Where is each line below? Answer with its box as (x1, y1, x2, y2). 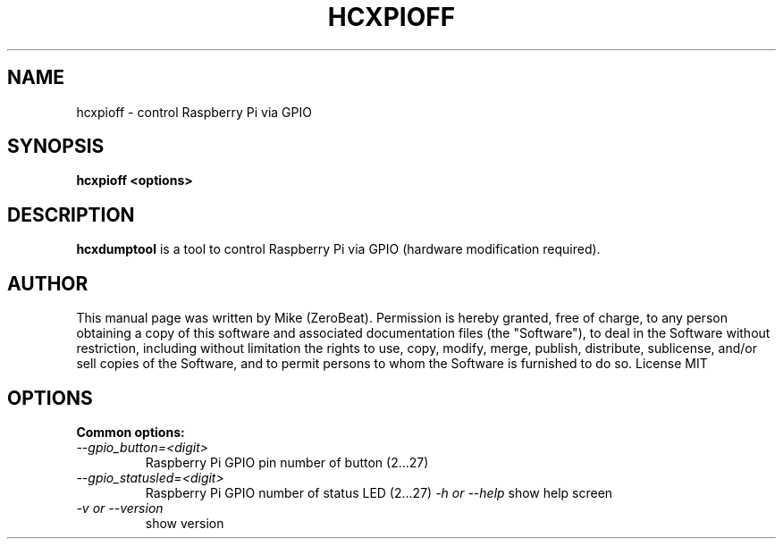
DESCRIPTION (7, 203, 135, 226)
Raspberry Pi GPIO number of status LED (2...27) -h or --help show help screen (145, 484, 613, 500)
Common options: (76, 424, 185, 440)
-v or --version (76, 500, 164, 516)
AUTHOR (7, 272, 88, 295)
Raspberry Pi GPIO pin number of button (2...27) (145, 454, 429, 470)
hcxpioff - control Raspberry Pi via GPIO (76, 104, 312, 120)
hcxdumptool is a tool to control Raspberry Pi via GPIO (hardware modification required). (76, 241, 601, 257)
